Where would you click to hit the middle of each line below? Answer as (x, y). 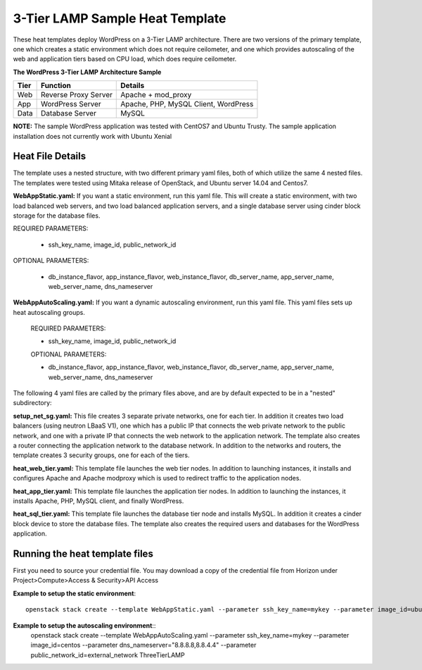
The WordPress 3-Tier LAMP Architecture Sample (87, 72)
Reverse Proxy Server (77, 95)
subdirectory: (32, 403)
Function (56, 86)
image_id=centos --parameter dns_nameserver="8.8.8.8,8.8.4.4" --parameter (143, 645)
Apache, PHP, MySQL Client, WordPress (187, 104)
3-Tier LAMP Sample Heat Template (120, 18)
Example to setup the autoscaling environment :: (84, 625)
